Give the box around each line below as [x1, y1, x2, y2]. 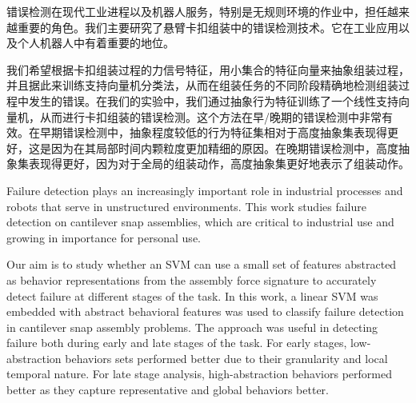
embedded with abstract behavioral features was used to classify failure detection [6, 303, 404, 320]
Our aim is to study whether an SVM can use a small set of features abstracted [6, 256, 397, 273]
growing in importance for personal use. [6, 229, 201, 245]
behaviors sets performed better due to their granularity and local [65, 349, 388, 366]
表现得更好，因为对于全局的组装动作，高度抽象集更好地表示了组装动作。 [28, 155, 410, 172]
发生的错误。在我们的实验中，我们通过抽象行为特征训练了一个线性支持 [28, 92, 398, 109]
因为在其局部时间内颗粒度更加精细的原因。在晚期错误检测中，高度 [50, 139, 398, 156]
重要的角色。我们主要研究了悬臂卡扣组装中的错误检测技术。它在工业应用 [17, 18, 398, 35]
